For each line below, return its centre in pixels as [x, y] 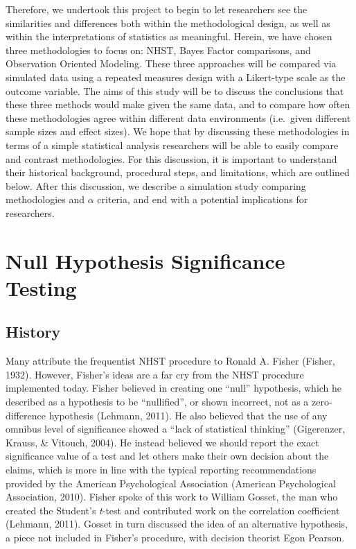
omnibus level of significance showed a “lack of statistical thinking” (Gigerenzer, [176, 429]
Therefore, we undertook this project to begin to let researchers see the [157, 9]
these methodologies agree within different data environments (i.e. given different [178, 117]
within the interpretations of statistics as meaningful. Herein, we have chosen [169, 36]
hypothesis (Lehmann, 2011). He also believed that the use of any [188, 415]
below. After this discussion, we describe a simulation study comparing [156, 185]
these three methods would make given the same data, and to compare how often [178, 104]
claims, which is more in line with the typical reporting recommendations [161, 470]
